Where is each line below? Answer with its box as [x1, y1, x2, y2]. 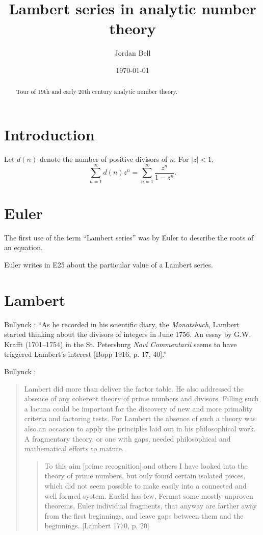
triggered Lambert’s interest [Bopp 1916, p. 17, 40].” [4, 349, 167, 359]
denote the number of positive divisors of [39, 153, 168, 164]
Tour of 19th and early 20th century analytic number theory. [16, 87, 178, 96]
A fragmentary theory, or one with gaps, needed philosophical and [24, 433, 231, 444]
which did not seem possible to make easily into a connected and [44, 480, 247, 491]
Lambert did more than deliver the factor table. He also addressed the [24, 383, 244, 394]
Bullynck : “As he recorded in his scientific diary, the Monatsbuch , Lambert [4, 319, 240, 329]
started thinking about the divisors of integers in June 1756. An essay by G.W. [4, 329, 251, 339]
